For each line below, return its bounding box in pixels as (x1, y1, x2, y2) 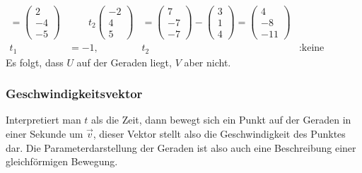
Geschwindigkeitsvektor (6, 85, 143, 102)
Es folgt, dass (6, 54, 64, 69)
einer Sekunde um (6, 126, 83, 141)
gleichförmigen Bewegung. (6, 154, 118, 169)
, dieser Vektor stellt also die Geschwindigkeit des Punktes (93, 126, 346, 141)
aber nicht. (184, 54, 231, 69)
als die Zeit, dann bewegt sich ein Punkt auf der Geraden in (91, 112, 351, 127)
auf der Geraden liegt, (76, 54, 172, 69)
